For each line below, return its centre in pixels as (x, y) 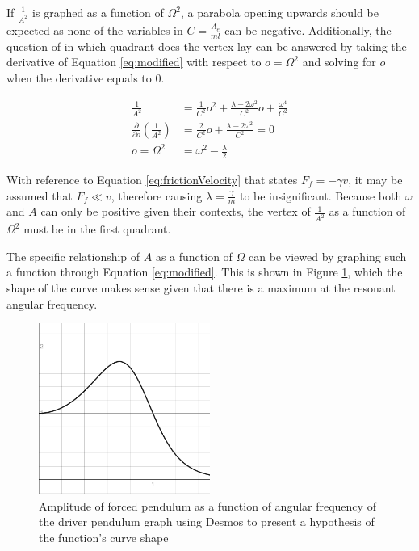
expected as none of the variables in (95, 29)
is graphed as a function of (98, 12)
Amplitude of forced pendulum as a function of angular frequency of (207, 505)
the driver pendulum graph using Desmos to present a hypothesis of (207, 522)
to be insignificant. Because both (321, 195)
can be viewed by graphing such (328, 256)
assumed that (40, 195)
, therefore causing (157, 195)
